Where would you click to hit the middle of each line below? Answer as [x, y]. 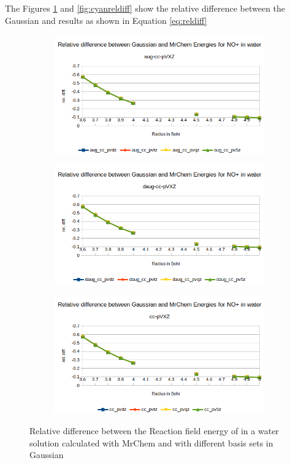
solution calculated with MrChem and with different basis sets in [151, 442]
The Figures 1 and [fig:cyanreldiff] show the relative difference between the [145, 8]
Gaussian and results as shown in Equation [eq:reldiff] [106, 20]
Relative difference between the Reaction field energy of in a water [154, 430]
